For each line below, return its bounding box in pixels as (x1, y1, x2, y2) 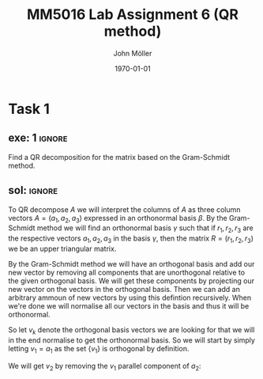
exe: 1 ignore (8, 131, 68, 145)
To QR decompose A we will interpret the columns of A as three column (8, 204, 241, 214)
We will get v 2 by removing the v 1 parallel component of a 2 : (8, 361, 201, 373)
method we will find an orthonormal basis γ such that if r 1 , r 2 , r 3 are (36, 223, 254, 235)
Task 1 (8, 100, 50, 118)
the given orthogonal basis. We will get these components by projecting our (8, 275, 255, 286)
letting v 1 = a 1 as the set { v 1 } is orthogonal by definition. (8, 343, 190, 355)
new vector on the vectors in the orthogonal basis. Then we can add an (8, 284, 241, 294)
